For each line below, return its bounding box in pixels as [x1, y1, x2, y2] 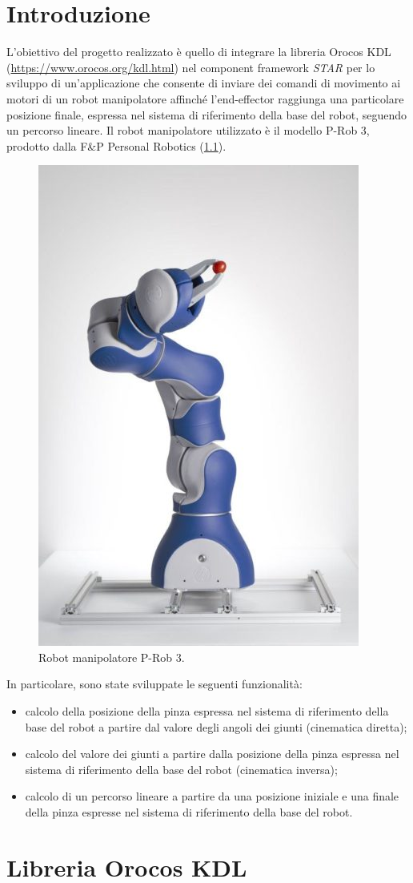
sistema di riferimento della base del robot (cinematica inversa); [25, 760, 338, 777]
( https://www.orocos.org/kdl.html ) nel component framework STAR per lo [6, 58, 375, 75]
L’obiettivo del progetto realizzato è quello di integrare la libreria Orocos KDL [6, 43, 391, 60]
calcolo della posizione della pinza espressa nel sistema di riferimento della [25, 703, 389, 720]
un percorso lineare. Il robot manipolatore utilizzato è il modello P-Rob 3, [6, 122, 370, 139]
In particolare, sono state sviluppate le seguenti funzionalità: [6, 675, 303, 692]
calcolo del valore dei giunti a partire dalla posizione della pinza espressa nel [25, 745, 399, 762]
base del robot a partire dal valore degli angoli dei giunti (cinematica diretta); [25, 718, 407, 735]
